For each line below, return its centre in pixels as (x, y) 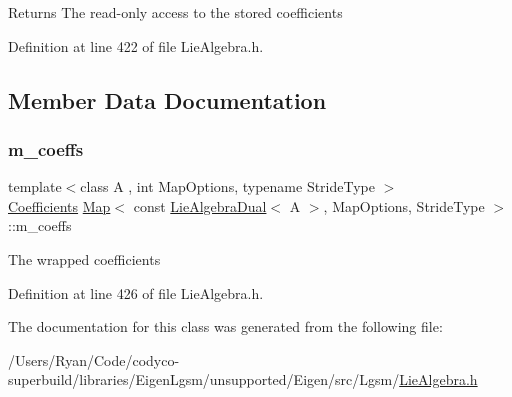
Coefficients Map (59, 205)
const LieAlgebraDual (200, 205)
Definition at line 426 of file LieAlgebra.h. (136, 292)
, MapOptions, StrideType (404, 205)
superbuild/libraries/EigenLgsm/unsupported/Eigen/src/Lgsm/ (204, 379)
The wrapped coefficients (84, 258)
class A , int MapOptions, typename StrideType (227, 186)
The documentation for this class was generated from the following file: (225, 326)
